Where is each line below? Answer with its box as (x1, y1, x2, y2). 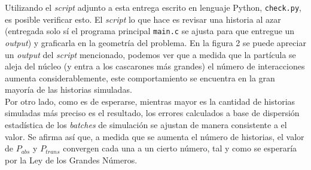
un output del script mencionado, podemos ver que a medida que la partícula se (5, 48, 296, 60)
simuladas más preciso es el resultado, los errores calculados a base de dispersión (5, 107, 300, 119)
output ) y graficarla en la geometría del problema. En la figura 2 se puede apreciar (5, 36, 306, 48)
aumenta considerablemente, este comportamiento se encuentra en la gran (5, 71, 275, 84)
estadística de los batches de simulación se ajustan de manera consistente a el (5, 119, 287, 131)
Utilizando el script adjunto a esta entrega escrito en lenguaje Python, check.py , (5, 1, 301, 13)
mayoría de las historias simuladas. (5, 83, 132, 96)
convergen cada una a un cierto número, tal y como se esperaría (63, 142, 297, 154)
